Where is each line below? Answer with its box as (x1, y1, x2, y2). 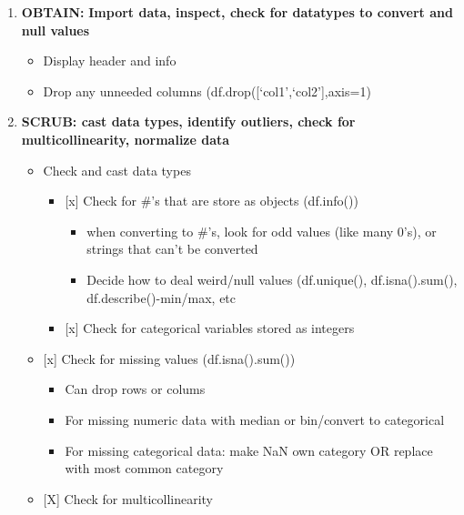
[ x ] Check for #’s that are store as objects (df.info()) (65, 191, 358, 210)
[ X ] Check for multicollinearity (43, 489, 213, 508)
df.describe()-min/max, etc (86, 288, 237, 307)
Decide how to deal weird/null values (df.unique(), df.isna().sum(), (86, 269, 458, 288)
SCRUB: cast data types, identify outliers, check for (21, 112, 356, 131)
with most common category (65, 459, 224, 478)
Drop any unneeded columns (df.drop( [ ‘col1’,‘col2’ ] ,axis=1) (43, 81, 371, 100)
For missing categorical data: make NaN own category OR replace (65, 440, 433, 459)
